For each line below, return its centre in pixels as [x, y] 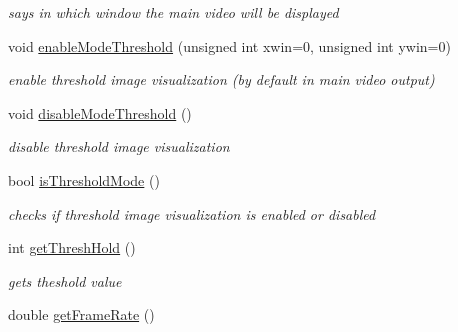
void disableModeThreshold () [100, 112]
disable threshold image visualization [119, 146]
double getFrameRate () [81, 314]
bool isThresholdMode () [84, 179]
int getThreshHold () [72, 247]
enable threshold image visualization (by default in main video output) [221, 79]
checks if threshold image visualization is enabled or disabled [192, 213]
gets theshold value [65, 280]
